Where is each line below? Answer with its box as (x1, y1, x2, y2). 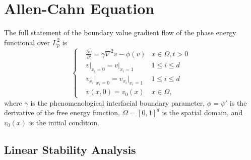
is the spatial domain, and (162, 107, 243, 118)
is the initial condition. (29, 117, 99, 127)
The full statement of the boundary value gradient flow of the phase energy (4, 27, 236, 38)
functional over (4, 37, 50, 47)
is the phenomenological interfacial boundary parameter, (30, 97, 205, 108)
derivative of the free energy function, (4, 107, 120, 118)
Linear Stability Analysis (4, 141, 136, 157)
